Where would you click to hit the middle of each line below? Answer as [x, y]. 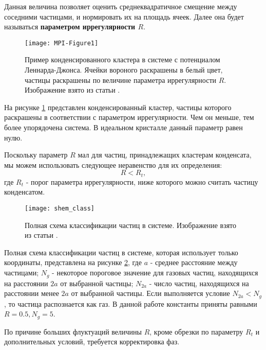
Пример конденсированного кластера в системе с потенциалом [122, 59]
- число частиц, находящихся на [199, 283]
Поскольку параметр [36, 155]
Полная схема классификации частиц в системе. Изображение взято [131, 225]
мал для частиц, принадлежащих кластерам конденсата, [165, 155]
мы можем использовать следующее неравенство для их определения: [113, 164]
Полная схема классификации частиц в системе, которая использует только [121, 252]
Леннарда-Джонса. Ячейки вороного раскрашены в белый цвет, [124, 70]
